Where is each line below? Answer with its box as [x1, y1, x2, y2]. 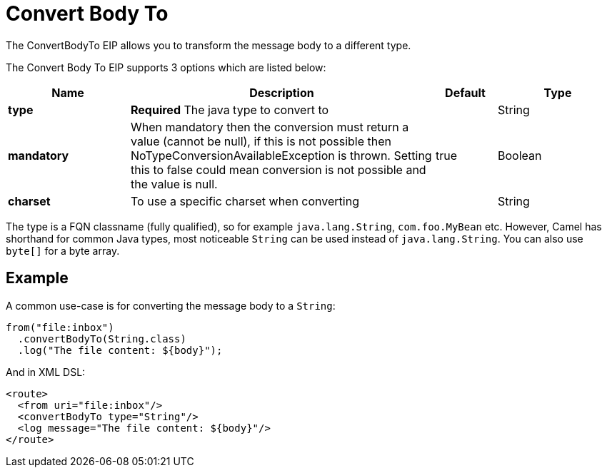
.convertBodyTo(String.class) [17, 332, 186, 345]
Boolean [498, 148, 542, 163]
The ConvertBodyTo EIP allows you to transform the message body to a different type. [6, 39, 411, 51]
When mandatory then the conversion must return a [131, 119, 409, 134]
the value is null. [131, 176, 218, 191]
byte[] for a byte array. [6, 244, 120, 257]
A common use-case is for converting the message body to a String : [6, 299, 336, 312]
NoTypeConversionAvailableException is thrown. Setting [131, 148, 432, 163]
